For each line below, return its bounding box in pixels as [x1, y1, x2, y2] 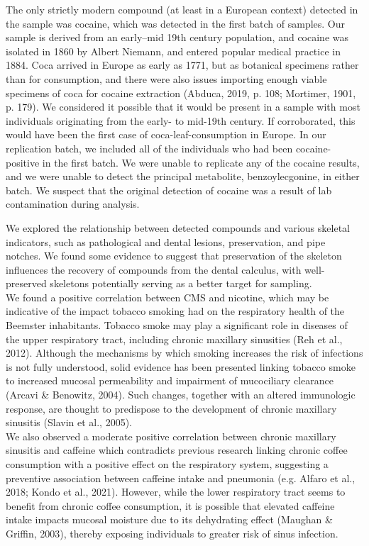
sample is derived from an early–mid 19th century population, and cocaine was [6, 30, 349, 45]
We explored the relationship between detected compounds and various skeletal [6, 220, 350, 235]
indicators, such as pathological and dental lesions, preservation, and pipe [6, 234, 326, 249]
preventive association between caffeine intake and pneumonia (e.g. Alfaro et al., [6, 470, 356, 485]
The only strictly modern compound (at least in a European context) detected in [6, 2, 358, 16]
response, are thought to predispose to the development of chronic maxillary [6, 401, 337, 416]
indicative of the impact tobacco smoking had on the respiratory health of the [6, 303, 345, 318]
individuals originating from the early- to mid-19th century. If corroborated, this [6, 113, 356, 128]
